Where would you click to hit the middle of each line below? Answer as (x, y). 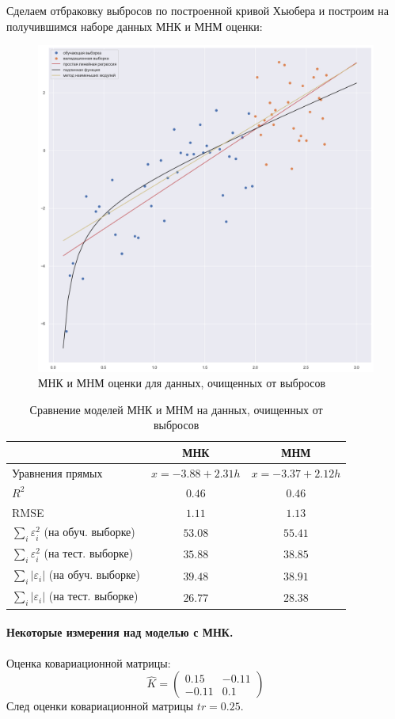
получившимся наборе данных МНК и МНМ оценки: (135, 26)
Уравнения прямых (57, 472)
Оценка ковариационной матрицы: (89, 662)
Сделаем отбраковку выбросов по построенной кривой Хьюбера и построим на (198, 10)
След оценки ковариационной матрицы (100, 706)
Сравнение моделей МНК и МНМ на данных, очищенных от (176, 409)
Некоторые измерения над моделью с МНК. (120, 632)
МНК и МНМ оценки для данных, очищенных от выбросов (182, 383)
